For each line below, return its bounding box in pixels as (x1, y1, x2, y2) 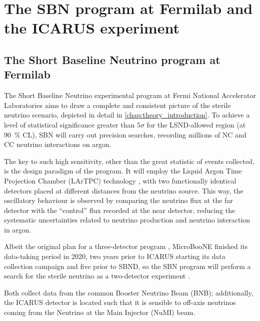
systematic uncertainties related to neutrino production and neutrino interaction (4, 214, 250, 225)
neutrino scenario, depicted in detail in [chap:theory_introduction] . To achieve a (4, 109, 250, 120)
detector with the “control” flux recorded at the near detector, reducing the (4, 204, 235, 215)
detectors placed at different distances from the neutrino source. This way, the (4, 185, 243, 195)
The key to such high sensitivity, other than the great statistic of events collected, (4, 155, 254, 166)
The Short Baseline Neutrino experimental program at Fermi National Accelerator (4, 90, 256, 100)
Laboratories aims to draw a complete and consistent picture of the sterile (4, 99, 231, 110)
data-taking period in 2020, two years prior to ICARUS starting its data (4, 251, 225, 261)
